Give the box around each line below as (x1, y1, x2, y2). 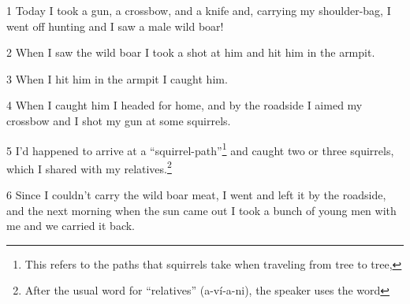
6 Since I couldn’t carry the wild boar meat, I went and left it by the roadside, (6, 187, 386, 203)
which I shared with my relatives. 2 (6, 158, 172, 176)
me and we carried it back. (6, 217, 136, 234)
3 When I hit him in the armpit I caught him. (6, 70, 228, 87)
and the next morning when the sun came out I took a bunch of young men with (6, 202, 397, 218)
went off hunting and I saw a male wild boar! (6, 17, 224, 34)
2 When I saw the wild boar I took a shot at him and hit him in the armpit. (6, 44, 375, 61)
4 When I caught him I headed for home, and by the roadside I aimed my (6, 97, 363, 113)
